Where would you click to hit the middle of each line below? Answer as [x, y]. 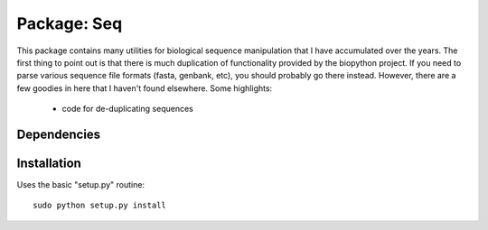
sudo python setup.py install [100, 206]
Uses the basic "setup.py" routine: [80, 185]
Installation [49, 163]
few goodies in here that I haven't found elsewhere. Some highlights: [145, 88]
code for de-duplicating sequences [127, 109]
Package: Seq [70, 23]
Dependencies [59, 134]
